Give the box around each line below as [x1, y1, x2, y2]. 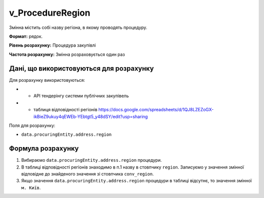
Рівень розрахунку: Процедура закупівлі [9, 42, 96, 49]
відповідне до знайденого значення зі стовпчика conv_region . [21, 171, 154, 177]
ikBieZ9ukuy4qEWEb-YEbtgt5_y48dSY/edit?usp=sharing [33, 113, 148, 120]
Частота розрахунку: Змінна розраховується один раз [9, 51, 125, 57]
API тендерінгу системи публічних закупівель [33, 93, 129, 99]
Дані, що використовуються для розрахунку [9, 64, 154, 73]
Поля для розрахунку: [9, 123, 56, 128]
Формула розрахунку [9, 145, 79, 153]
